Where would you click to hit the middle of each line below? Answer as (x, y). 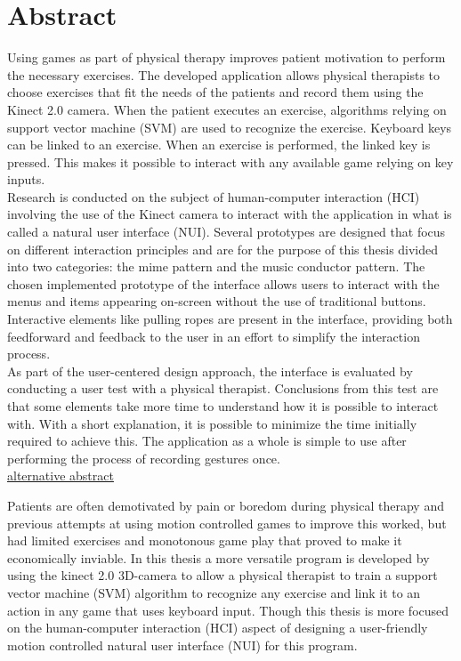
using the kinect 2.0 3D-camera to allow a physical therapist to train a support (222, 575)
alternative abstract (61, 476)
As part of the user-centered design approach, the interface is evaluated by (210, 371)
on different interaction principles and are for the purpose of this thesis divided (223, 249)
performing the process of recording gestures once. (144, 458)
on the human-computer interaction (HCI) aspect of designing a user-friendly (218, 628)
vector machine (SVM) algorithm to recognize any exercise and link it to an (214, 592)
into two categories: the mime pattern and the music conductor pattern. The (216, 266)
